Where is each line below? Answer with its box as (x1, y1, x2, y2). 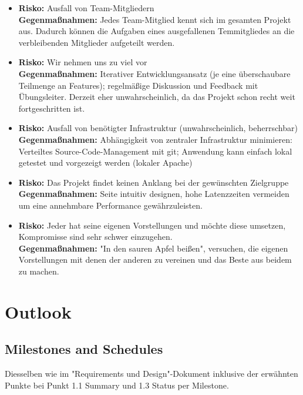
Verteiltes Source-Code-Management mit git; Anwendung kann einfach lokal (18, 145, 292, 157)
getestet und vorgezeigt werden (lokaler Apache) (18, 156, 193, 169)
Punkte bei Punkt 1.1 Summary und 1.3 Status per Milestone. (5, 379, 229, 391)
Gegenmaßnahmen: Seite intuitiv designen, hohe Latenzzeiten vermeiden (18, 188, 289, 200)
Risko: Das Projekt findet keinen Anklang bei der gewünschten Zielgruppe (18, 176, 289, 188)
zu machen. (18, 265, 59, 277)
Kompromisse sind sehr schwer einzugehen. (18, 230, 173, 243)
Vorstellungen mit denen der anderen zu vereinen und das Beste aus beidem (18, 253, 292, 266)
